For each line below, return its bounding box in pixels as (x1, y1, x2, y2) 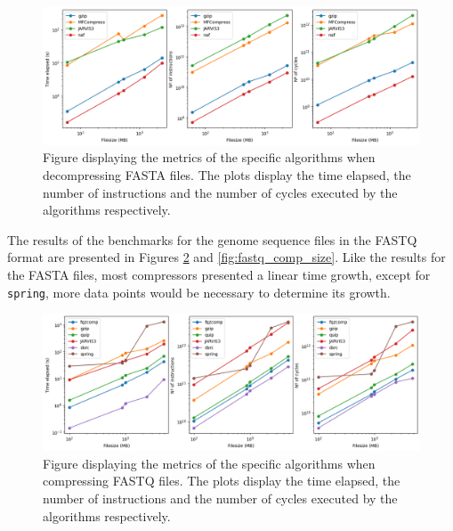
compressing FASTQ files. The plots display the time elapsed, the (43, 471, 400, 490)
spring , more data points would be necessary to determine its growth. (7, 282, 391, 301)
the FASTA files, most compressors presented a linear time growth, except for (7, 265, 431, 284)
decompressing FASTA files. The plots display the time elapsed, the (43, 166, 411, 184)
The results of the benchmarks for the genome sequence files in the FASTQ (7, 230, 417, 249)
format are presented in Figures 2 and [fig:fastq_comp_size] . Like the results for (7, 248, 446, 266)
